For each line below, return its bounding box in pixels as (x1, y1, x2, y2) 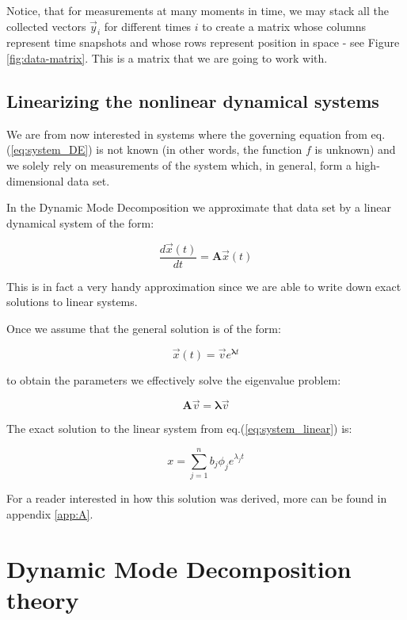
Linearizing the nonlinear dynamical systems (6, 88, 379, 113)
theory (6, 583, 79, 615)
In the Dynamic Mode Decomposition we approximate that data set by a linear (6, 199, 391, 216)
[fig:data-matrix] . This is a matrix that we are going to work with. (6, 49, 328, 66)
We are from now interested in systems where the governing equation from (6, 125, 367, 142)
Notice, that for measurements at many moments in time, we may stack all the (6, 2, 389, 18)
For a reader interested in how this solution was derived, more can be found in (6, 490, 387, 507)
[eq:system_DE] (10, 141, 89, 158)
